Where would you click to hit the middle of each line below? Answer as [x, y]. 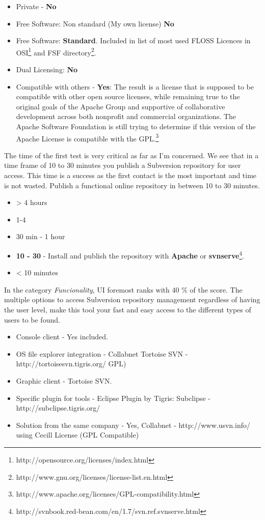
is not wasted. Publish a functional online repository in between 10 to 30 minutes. [132, 185]
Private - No [36, 6]
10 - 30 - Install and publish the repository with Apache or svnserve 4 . [130, 255]
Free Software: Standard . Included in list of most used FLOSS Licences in [133, 40]
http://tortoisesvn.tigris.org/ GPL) [71, 364]
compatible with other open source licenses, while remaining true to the [128, 96]
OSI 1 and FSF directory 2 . [56, 51]
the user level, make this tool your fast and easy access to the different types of [128, 310]
